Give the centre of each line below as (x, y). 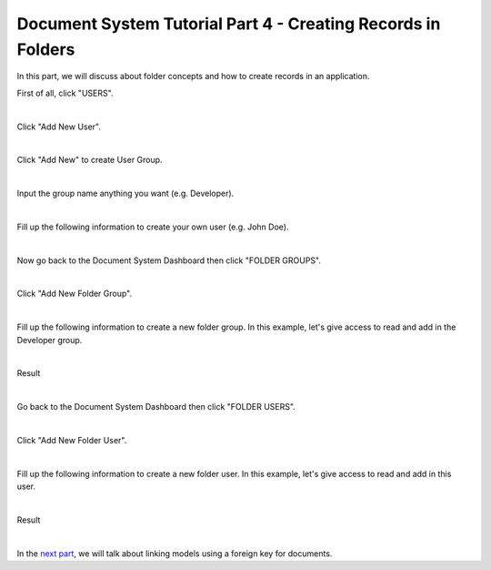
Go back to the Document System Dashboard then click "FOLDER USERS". (156, 407)
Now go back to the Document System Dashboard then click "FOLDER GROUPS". (169, 260)
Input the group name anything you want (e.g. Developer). (125, 193)
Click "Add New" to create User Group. (90, 160)
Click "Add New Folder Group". (75, 294)
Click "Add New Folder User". (72, 440)
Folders (46, 49)
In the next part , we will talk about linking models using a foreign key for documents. (175, 553)
